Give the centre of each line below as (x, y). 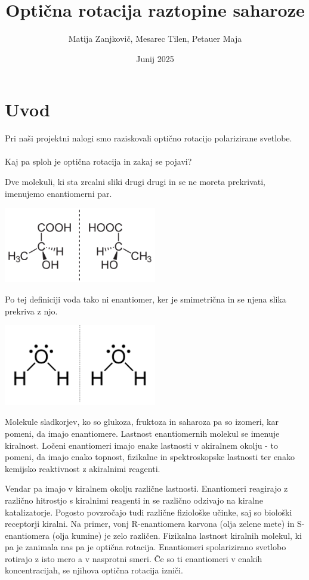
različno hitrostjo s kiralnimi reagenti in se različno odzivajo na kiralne (134, 500)
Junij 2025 (155, 58)
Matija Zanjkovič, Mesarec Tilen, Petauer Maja (155, 38)
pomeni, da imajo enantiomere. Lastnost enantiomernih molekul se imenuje (142, 433)
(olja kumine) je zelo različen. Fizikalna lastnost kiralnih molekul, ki (177, 535)
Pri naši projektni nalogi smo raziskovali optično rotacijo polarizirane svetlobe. (149, 138)
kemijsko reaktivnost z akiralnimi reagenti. (83, 468)
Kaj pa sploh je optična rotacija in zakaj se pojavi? (98, 161)
